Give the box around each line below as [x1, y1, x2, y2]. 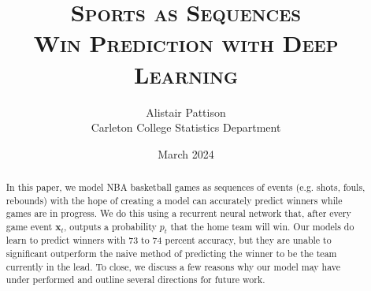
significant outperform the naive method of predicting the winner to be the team [6, 247, 337, 260]
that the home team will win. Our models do [170, 220, 354, 233]
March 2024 [158, 145, 214, 162]
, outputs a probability [64, 220, 157, 233]
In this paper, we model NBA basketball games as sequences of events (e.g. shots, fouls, [6, 181, 365, 194]
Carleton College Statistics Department [91, 119, 281, 136]
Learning [134, 58, 238, 90]
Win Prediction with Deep [33, 27, 339, 59]
